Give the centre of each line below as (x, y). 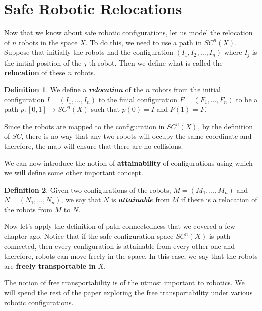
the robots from (28, 209)
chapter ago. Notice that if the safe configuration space (89, 236)
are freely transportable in (50, 265)
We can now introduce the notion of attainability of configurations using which (128, 163)
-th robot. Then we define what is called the (154, 62)
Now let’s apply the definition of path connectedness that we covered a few (120, 226)
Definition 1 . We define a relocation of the (74, 89)
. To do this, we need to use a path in (144, 42)
